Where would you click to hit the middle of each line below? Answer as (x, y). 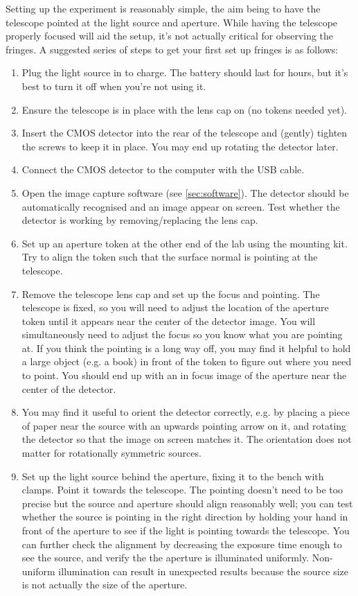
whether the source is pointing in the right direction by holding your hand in (185, 517)
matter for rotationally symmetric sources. (111, 453)
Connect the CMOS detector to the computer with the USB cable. (163, 169)
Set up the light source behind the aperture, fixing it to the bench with (173, 476)
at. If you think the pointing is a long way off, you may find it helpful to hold (186, 348)
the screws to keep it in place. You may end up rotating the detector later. (180, 146)
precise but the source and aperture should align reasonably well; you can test (187, 503)
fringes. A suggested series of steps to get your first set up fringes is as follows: (172, 49)
